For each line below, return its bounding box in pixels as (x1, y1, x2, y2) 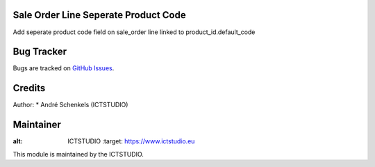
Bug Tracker (12, 46, 67, 58)
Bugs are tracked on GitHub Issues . (12, 64, 115, 72)
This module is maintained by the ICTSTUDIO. (12, 150, 144, 158)
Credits (12, 82, 46, 94)
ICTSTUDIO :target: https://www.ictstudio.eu (67, 137, 195, 145)
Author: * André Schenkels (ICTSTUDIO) (12, 101, 128, 109)
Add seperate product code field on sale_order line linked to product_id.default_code (12, 28, 256, 36)
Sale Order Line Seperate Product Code (12, 9, 187, 21)
